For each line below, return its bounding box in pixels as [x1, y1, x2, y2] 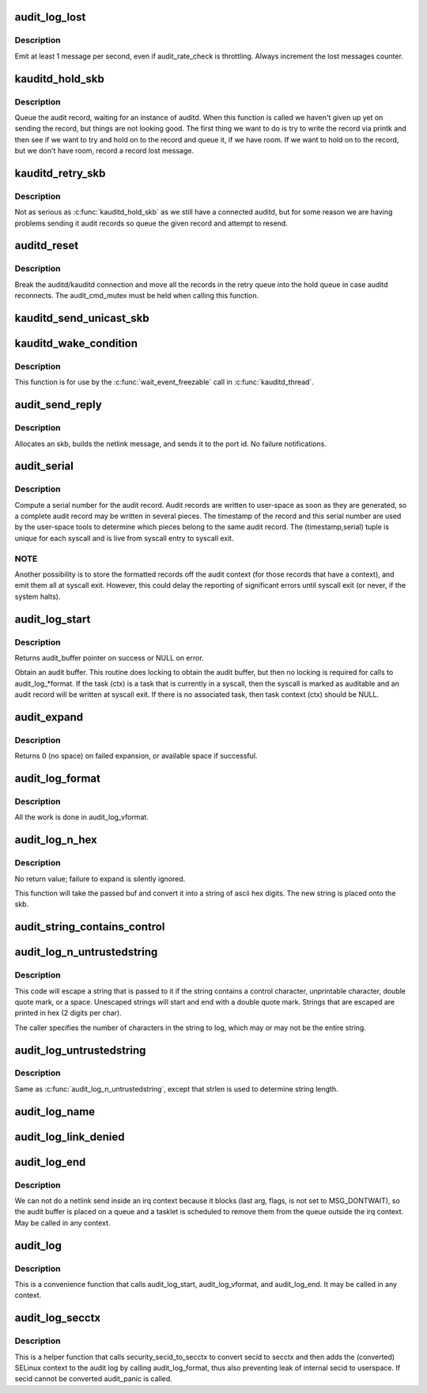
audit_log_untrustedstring [14, 1043, 146, 1057]
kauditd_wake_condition [14, 337, 138, 350]
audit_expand [14, 710, 84, 724]
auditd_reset [14, 239, 79, 252]
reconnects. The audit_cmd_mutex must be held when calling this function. [14, 291, 259, 301]
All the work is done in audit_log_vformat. [14, 812, 149, 822]
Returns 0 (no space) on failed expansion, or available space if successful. [14, 751, 258, 761]
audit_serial [14, 460, 74, 473]
